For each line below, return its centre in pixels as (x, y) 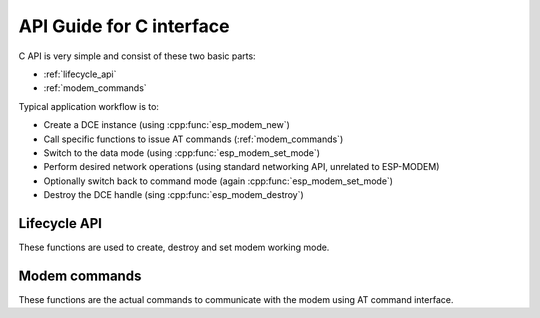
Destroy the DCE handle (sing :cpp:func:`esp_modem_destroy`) (173, 195)
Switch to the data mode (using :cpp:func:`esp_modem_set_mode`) (181, 152)
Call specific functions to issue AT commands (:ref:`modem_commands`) (193, 139)
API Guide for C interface (124, 26)
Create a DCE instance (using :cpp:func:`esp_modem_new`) (166, 125)
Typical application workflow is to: (89, 106)
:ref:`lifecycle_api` (80, 74)
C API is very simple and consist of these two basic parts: (137, 56)
